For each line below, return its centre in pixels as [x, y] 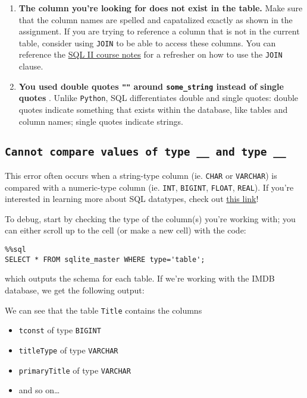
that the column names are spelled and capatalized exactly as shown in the [156, 19]
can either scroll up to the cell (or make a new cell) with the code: [126, 230]
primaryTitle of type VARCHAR [75, 370]
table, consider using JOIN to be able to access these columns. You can [147, 42]
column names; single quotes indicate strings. [101, 121]
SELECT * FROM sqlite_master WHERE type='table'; [105, 259]
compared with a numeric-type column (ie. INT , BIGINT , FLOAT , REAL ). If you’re [149, 187]
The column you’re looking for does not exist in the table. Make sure [161, 8]
